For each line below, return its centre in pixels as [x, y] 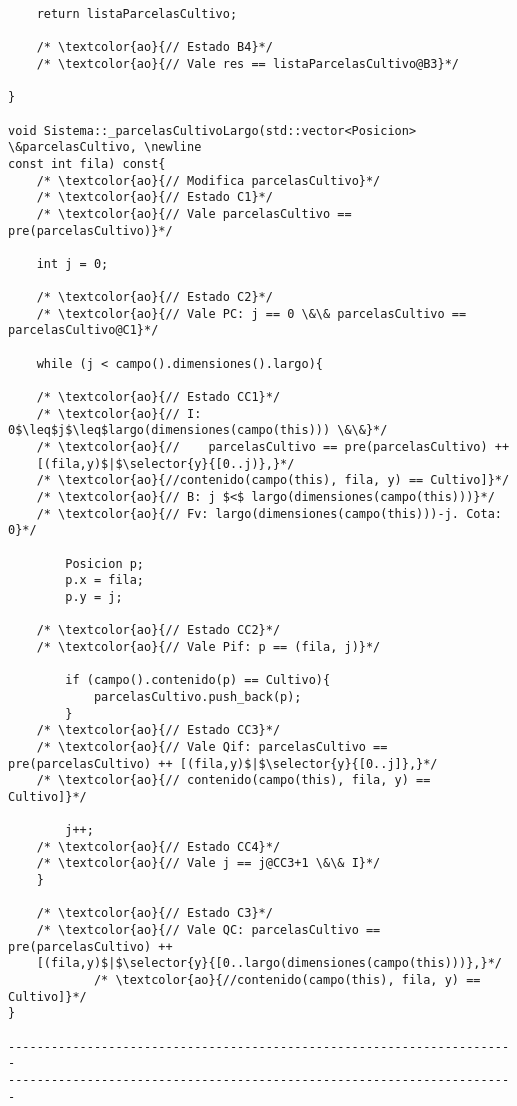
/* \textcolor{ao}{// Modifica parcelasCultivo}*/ [208, 180]
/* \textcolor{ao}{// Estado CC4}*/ [158, 846]
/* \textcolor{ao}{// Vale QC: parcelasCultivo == [208, 930]
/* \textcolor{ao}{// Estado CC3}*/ [158, 730]
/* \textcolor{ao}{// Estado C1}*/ [154, 197]
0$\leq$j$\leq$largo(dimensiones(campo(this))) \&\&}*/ [198, 430]
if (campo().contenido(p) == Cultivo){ [198, 680]
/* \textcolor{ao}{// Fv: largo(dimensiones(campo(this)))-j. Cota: [269, 513]
